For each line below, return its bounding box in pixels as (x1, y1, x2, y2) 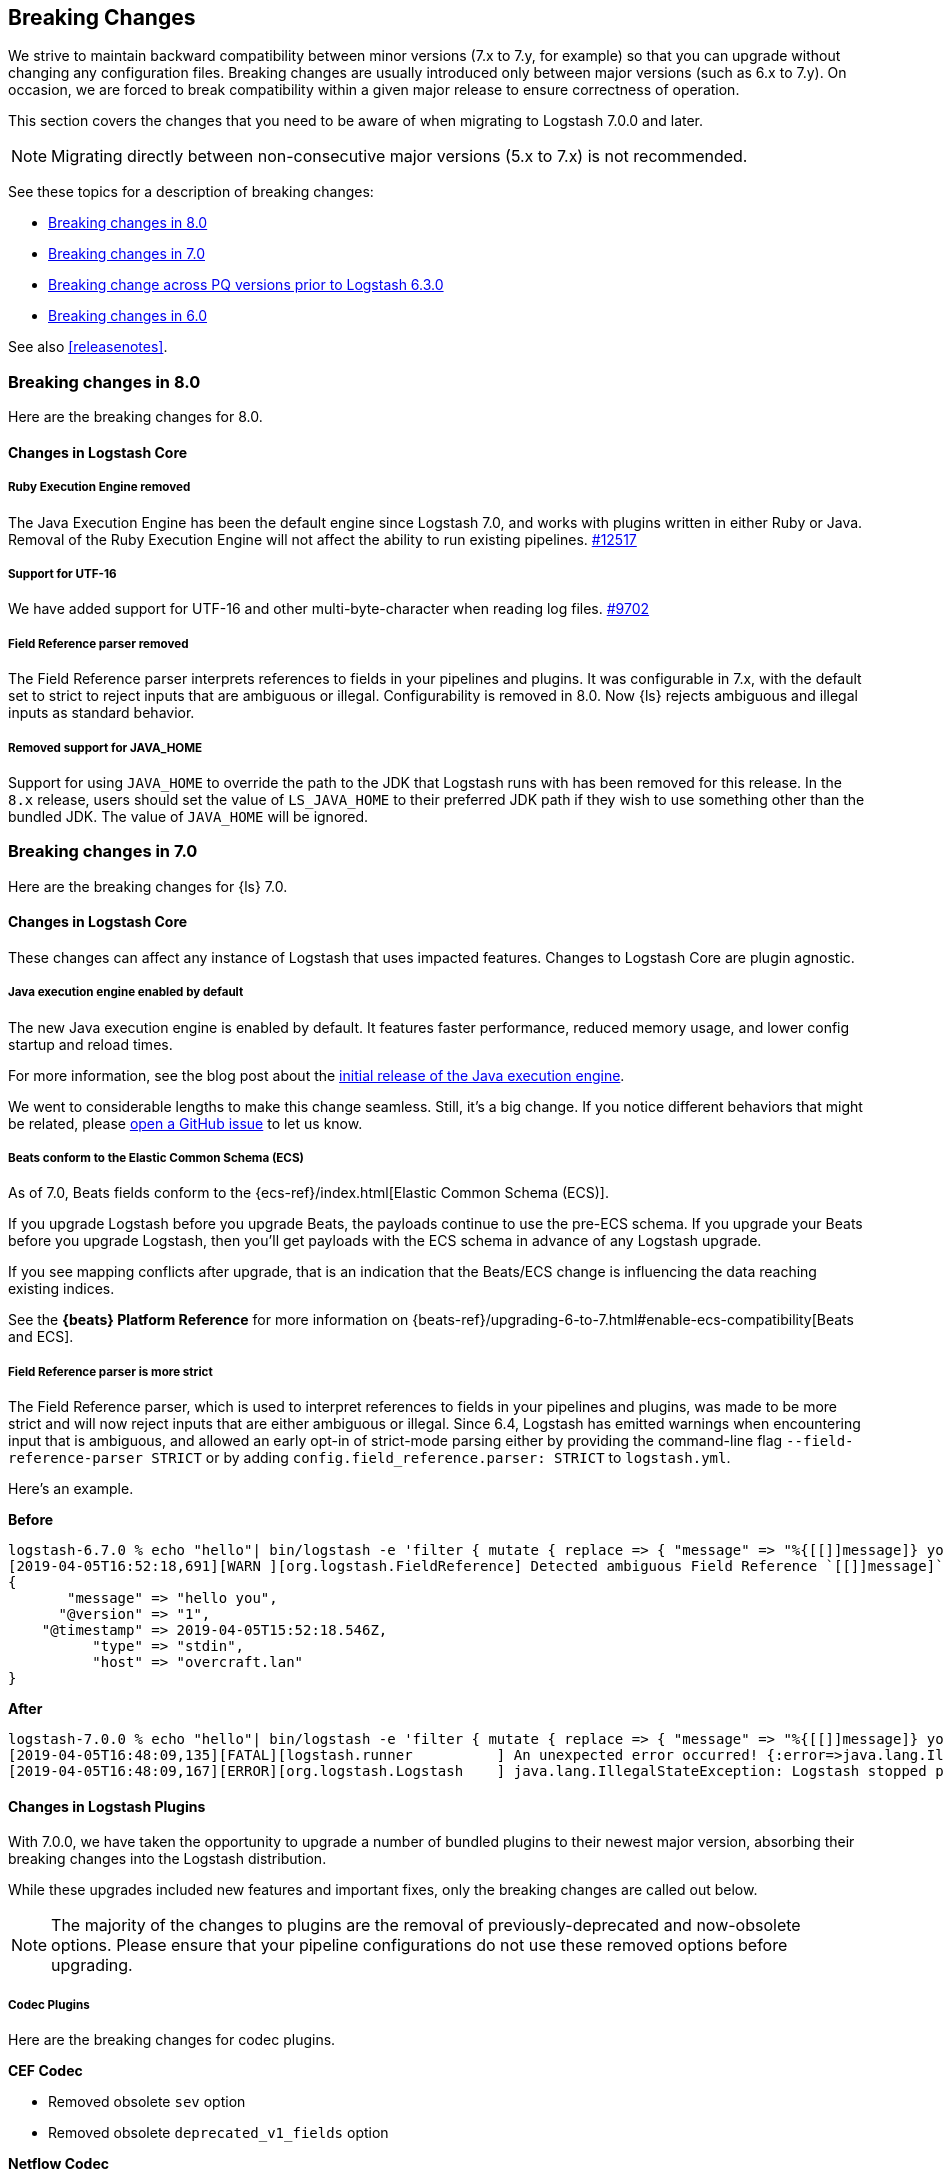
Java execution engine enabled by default (8, 985, 244, 1000)
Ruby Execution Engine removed (8, 480, 191, 495)
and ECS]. (8, 1328, 74, 1346)
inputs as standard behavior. (8, 704, 195, 722)
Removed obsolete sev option (48, 2093, 246, 2111)
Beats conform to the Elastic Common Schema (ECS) (8, 1151, 304, 1166)
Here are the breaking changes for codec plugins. (8, 2031, 336, 2049)
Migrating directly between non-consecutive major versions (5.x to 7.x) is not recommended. (51, 146, 748, 167)
